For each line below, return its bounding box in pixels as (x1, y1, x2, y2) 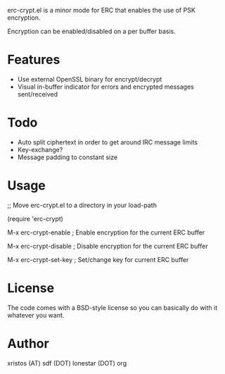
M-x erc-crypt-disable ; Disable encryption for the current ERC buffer (7, 242, 209, 250)
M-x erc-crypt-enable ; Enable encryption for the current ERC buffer (7, 228, 205, 237)
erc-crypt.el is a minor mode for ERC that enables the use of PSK (7, 6, 195, 14)
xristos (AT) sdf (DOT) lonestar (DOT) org (7, 359, 127, 367)
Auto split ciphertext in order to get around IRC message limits (17, 137, 198, 147)
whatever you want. (7, 311, 65, 319)
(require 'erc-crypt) (7, 214, 63, 223)
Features (7, 52, 60, 68)
